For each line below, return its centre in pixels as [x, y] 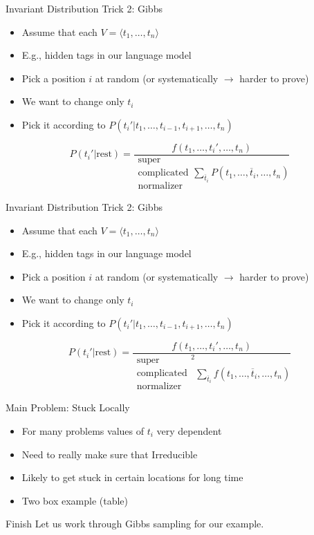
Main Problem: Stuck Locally [68, 407]
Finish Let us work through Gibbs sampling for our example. [135, 524]
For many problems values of [83, 431]
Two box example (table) [75, 500]
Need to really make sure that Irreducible [110, 454]
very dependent [189, 431]
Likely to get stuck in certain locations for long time [132, 477]
